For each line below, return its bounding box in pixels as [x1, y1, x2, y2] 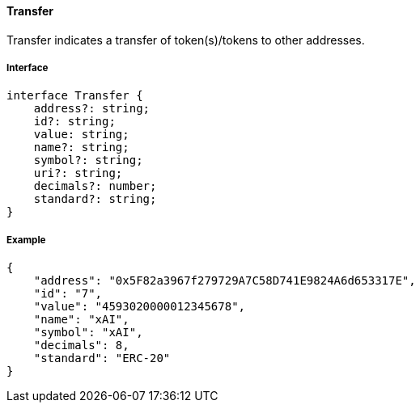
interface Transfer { [6, 89, 143, 103]
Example [6, 234, 46, 246]
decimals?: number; [33, 179, 157, 193]
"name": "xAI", [33, 313, 129, 327]
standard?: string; [33, 192, 157, 206]
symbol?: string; [33, 154, 143, 167]
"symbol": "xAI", [33, 326, 143, 339]
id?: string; [33, 115, 116, 129]
